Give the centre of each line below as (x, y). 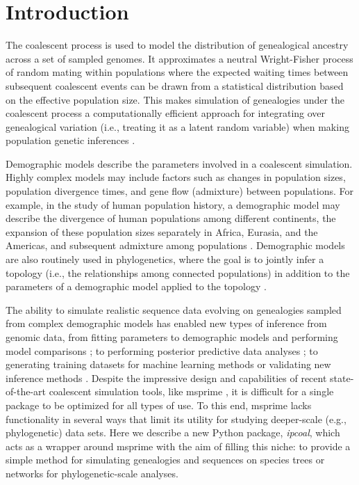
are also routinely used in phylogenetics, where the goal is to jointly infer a (165, 259)
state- (342, 377)
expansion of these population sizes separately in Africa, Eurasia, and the (162, 231)
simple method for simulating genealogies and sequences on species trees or (165, 460)
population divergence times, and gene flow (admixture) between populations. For (180, 191)
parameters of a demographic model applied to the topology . (136, 286)
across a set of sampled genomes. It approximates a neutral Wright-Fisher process (179, 58)
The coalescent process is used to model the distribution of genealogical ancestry (177, 45)
